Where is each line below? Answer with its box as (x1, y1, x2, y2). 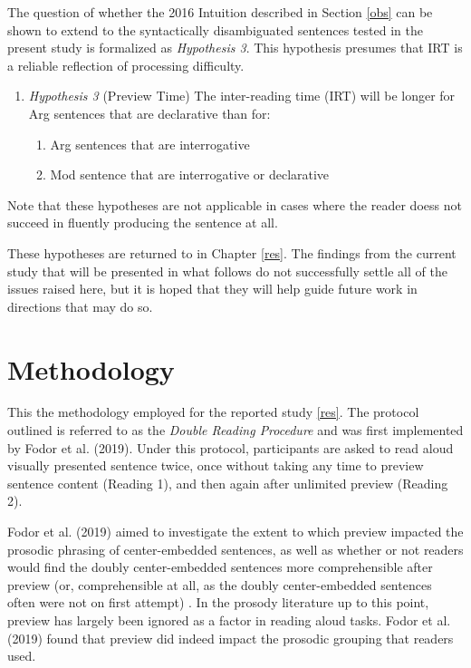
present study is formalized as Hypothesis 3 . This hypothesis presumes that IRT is (7, 38, 463, 57)
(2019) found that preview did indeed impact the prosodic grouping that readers (7, 628, 454, 647)
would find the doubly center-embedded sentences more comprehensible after (7, 557, 433, 576)
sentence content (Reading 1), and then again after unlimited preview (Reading (7, 473, 448, 492)
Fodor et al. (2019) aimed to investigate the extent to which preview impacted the (7, 522, 464, 540)
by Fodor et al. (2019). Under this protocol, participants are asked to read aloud (7, 438, 454, 457)
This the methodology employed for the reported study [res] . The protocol (7, 402, 419, 421)
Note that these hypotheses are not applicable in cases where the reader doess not (7, 195, 462, 214)
